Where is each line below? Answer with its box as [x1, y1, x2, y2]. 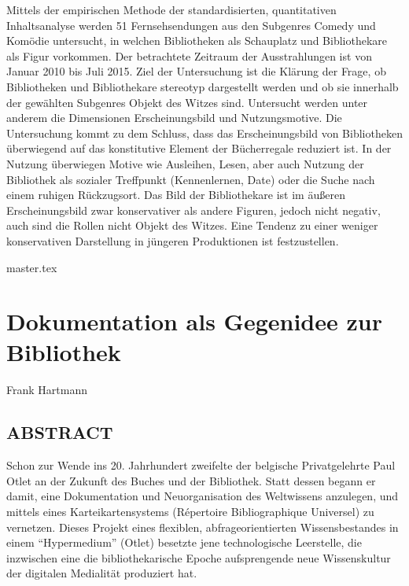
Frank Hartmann [6, 381, 87, 398]
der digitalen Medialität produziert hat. [6, 565, 197, 581]
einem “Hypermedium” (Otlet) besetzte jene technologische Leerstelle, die [6, 534, 362, 551]
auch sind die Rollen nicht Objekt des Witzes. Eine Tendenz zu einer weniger [6, 217, 378, 234]
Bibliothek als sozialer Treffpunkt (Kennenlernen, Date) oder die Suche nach [6, 171, 375, 187]
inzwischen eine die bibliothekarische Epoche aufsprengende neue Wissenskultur [6, 549, 391, 566]
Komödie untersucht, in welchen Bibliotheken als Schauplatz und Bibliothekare [6, 32, 388, 49]
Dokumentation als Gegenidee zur [6, 305, 382, 337]
